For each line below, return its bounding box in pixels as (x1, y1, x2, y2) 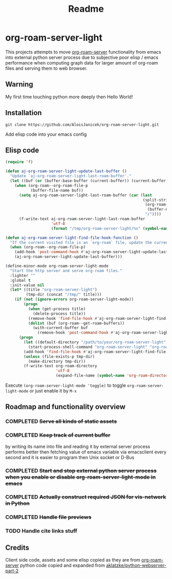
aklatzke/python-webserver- (105, 562, 166, 569)
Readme (68, 3, 104, 15)
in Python (5, 500, 30, 507)
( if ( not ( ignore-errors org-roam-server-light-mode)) (14, 297, 134, 302)
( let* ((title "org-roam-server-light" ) (10, 287, 97, 293)
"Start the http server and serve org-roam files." (10, 268, 123, 273)
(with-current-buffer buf (32, 325, 88, 330)
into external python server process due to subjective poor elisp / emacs (5, 54, 159, 60)
